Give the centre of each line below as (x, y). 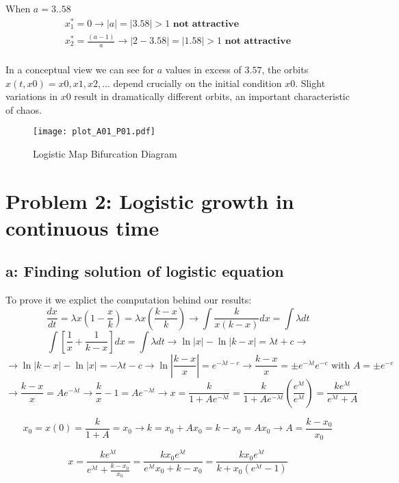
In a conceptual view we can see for (80, 69)
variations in (31, 96)
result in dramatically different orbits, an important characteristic (212, 96)
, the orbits (285, 69)
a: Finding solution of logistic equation (145, 271)
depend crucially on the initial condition (197, 83)
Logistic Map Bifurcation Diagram (105, 153)
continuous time (82, 227)
